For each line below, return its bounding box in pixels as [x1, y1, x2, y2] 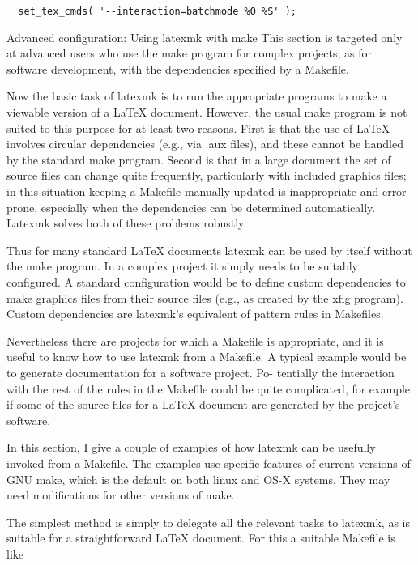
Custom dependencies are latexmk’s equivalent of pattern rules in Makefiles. [6, 305, 384, 322]
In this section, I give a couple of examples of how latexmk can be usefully [6, 439, 376, 456]
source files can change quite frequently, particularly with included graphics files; [6, 167, 407, 184]
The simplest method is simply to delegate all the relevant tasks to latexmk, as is [6, 513, 410, 530]
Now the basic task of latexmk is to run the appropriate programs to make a [6, 87, 387, 104]
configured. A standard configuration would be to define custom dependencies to [6, 273, 406, 290]
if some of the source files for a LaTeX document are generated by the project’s [6, 396, 400, 413]
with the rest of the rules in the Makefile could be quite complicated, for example [6, 380, 411, 397]
